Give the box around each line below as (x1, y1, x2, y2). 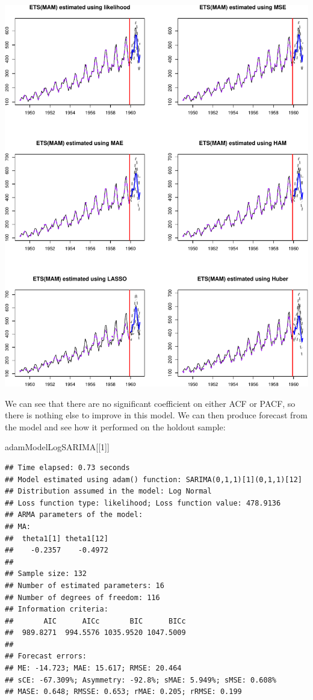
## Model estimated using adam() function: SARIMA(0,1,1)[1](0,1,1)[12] (5, 475, 302, 484)
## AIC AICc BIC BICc (5, 616, 186, 625)
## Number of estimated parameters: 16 (5, 581, 164, 590)
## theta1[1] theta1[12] (5, 534, 108, 543)
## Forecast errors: (5, 652, 87, 661)
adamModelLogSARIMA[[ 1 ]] (5, 441, 110, 453)
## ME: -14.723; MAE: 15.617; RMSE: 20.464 (5, 664, 182, 673)
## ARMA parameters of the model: (5, 510, 143, 519)
